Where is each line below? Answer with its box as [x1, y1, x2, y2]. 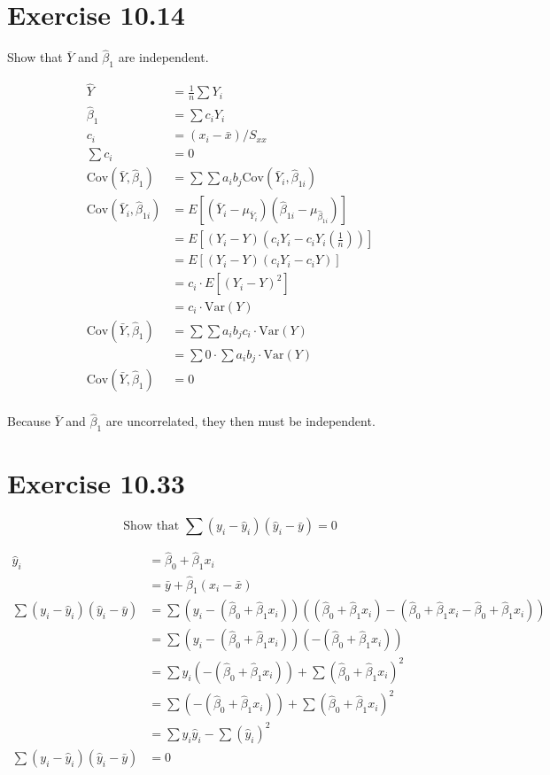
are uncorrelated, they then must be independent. [105, 412, 376, 430]
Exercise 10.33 [7, 465, 185, 501]
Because [7, 412, 50, 430]
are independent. [118, 48, 209, 66]
